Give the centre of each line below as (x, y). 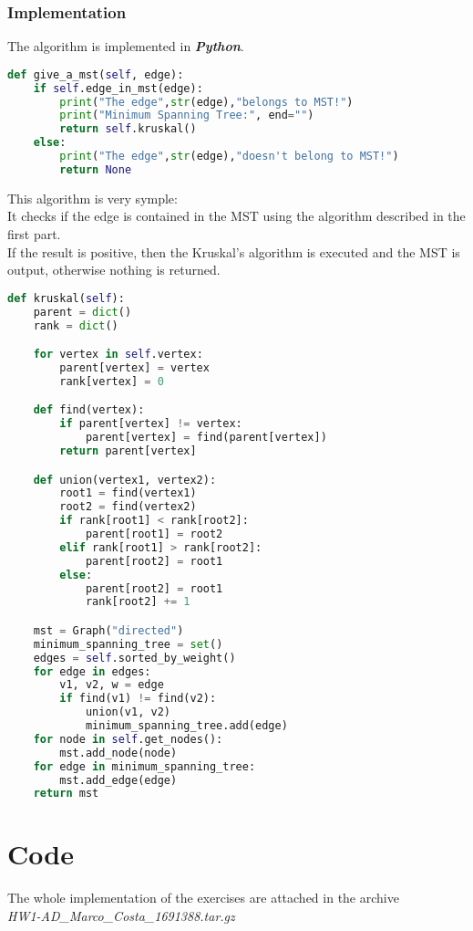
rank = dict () (76, 325)
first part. (34, 234)
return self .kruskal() (128, 129)
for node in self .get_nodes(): (128, 739)
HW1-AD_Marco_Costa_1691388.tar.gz (121, 915)
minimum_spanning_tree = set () (128, 644)
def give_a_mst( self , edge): (96, 74)
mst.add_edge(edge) (118, 780)
